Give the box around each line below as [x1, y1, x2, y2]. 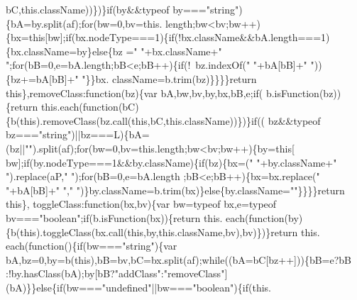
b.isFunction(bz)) [265, 85, 341, 100]
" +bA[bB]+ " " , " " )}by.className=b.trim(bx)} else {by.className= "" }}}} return [6, 182, 345, 197]
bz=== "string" [6, 127, 72, 142]
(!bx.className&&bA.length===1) [174, 30, 330, 45]
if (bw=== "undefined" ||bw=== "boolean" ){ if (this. [57, 279, 271, 294]
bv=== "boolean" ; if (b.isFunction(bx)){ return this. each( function [6, 210, 285, 225]
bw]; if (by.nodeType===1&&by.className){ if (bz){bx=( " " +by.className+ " [6, 155, 337, 170]
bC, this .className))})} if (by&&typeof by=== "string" [6, 2, 239, 16]
